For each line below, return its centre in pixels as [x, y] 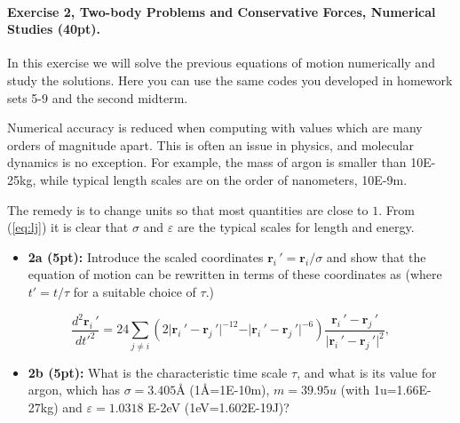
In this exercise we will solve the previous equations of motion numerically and [221, 63]
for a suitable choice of [135, 291]
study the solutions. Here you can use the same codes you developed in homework [230, 80]
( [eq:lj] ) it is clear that [68, 227]
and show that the [376, 256]
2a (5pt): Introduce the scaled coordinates [146, 256]
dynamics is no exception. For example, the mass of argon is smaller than [207, 162]
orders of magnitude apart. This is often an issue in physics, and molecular [211, 144]
